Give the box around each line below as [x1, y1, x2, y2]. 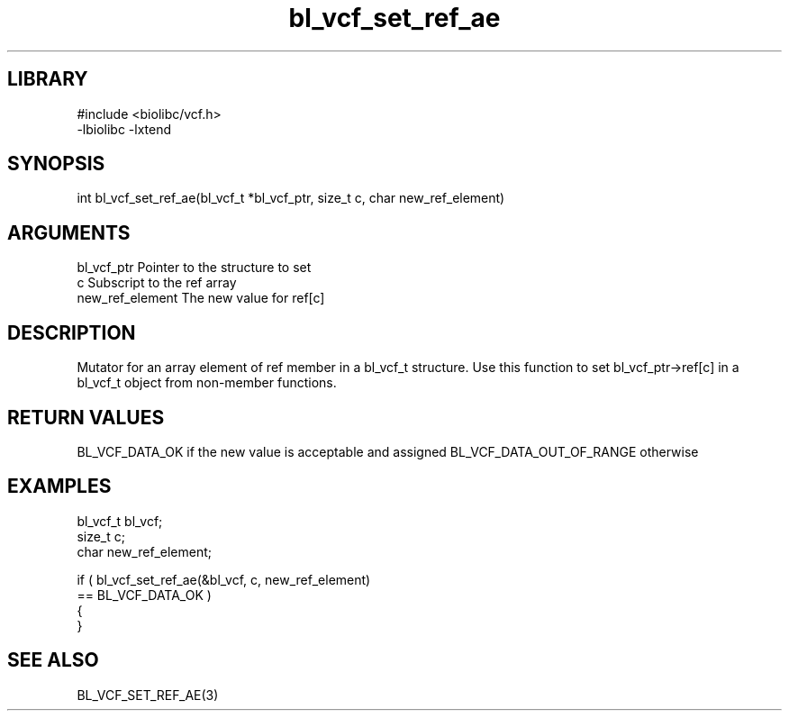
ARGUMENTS [7, 221, 131, 244]
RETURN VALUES [7, 405, 165, 429]
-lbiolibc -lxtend [77, 121, 172, 137]
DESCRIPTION [7, 321, 136, 344]
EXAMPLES [7, 475, 112, 498]
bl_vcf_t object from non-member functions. [77, 375, 337, 391]
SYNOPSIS [7, 152, 105, 176]
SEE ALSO [7, 649, 99, 672]
